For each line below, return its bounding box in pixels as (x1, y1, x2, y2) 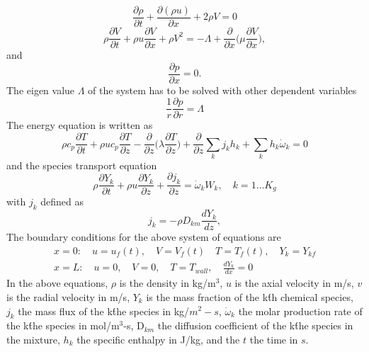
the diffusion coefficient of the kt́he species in (157, 318, 353, 333)
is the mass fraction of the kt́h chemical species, (146, 289, 353, 304)
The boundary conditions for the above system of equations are (6, 229, 281, 244)
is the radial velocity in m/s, (6, 289, 130, 304)
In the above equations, (6, 276, 108, 290)
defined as (40, 194, 84, 209)
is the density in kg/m (119, 276, 216, 290)
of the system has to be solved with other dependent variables (88, 82, 357, 97)
